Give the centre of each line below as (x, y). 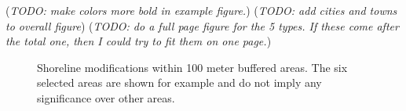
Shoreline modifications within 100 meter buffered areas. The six (192, 67)
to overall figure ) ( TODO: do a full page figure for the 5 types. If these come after (202, 25)
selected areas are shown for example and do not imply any (179, 82)
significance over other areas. (106, 97)
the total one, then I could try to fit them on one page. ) (139, 41)
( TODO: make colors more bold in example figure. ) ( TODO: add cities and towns (201, 10)
